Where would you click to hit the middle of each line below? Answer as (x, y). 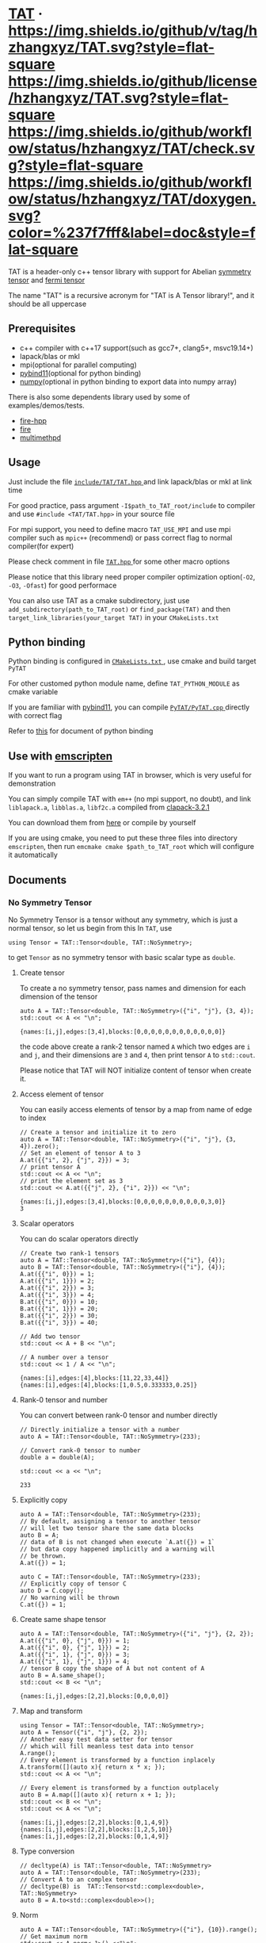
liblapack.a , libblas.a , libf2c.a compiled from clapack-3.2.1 (109, 807)
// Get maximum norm (53, 1936)
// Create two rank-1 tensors (70, 1253)
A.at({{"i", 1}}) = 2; (57, 1281)
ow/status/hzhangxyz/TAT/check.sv (132, 149)
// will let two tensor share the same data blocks (106, 1528)
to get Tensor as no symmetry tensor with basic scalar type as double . (122, 957)
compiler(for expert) (41, 546)
